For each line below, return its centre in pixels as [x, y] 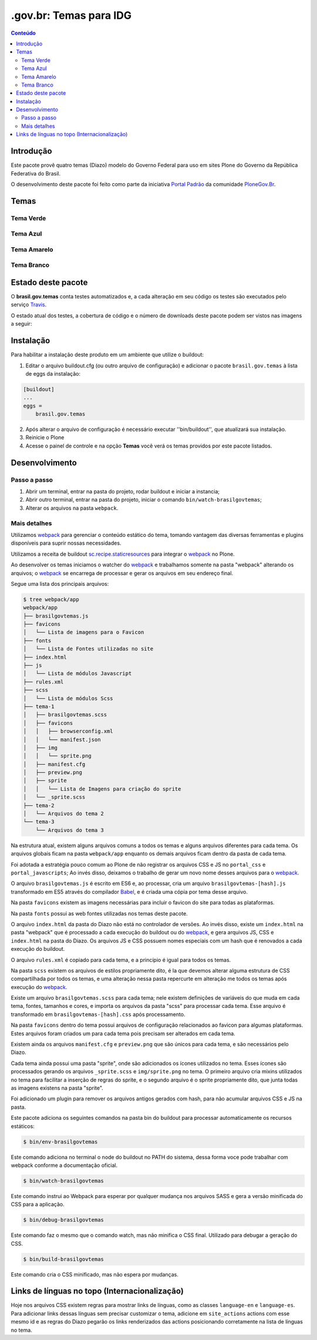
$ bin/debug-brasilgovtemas [63, 1220]
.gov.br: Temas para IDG [71, 15]
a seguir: [21, 324]
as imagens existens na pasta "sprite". [57, 1088]
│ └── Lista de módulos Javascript [77, 674]
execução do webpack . [39, 987]
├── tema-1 [39, 706]
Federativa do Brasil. [36, 173]
